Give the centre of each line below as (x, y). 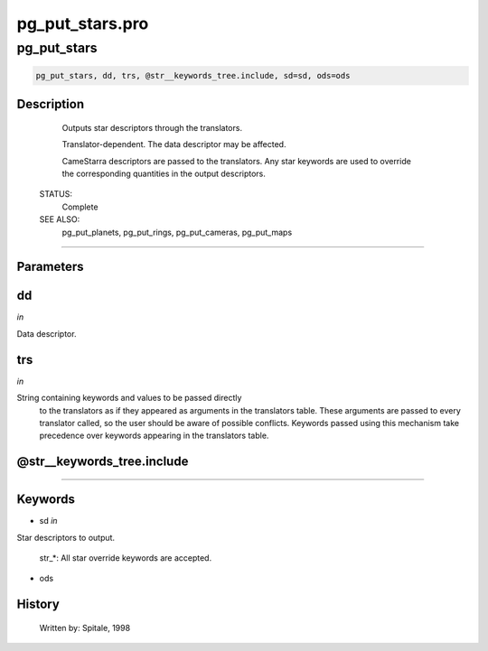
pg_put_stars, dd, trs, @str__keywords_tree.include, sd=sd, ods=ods (193, 75)
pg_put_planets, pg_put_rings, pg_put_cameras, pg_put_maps (177, 232)
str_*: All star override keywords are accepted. (126, 558)
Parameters (50, 267)
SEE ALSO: (60, 219)
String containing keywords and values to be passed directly (129, 398)
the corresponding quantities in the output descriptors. (164, 173)
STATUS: (56, 194)
